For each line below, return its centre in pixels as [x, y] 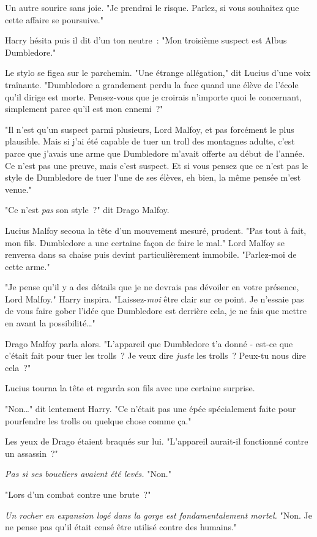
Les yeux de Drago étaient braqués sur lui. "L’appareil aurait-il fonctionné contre [157, 441]
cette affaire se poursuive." [54, 19]
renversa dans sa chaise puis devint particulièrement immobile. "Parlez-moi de [151, 254]
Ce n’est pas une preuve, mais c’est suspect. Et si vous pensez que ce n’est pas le [157, 165]
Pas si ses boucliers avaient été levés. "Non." [88, 474]
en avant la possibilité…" [50, 323]
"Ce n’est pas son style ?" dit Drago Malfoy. [87, 210]
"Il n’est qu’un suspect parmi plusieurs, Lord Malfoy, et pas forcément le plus [150, 129]
